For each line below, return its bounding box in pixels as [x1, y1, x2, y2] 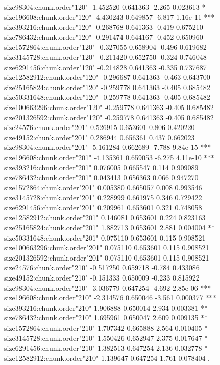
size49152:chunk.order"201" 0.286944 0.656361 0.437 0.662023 [4, 132, 195, 142]
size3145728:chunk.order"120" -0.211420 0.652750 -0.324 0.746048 [4, 51, 207, 62]
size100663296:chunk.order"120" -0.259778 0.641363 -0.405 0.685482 [4, 101, 214, 112]
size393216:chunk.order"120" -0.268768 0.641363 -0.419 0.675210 [4, 22, 203, 32]
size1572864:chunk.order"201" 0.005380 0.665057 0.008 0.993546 [4, 182, 202, 192]
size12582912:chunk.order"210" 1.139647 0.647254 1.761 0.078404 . [4, 352, 210, 363]
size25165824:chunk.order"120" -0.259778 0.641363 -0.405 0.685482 [4, 81, 210, 92]
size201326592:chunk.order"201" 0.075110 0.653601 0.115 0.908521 [4, 252, 209, 263]
